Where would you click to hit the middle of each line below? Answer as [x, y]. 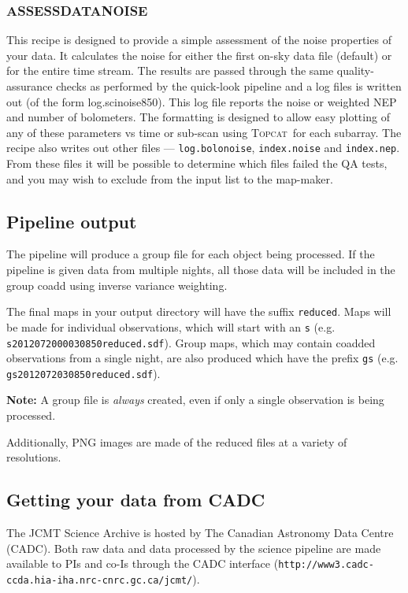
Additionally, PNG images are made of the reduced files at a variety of [177, 441]
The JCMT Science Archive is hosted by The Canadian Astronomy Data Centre [200, 533]
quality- [355, 70]
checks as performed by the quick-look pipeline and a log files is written [229, 86]
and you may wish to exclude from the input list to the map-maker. [170, 178]
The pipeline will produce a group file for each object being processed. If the [191, 254]
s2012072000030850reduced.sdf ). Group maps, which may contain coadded [191, 342]
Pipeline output [72, 221]
